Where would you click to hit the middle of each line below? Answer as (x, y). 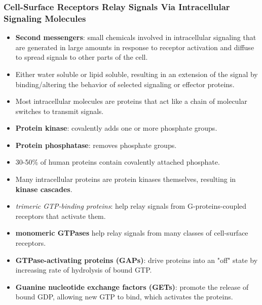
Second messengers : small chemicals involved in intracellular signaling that (136, 37)
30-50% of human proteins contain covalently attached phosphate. (118, 162)
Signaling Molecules (45, 18)
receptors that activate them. (61, 216)
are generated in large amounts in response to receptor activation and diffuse (135, 47)
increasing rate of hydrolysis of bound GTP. (84, 270)
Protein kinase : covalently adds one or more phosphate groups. (116, 128)
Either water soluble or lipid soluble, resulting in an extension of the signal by (137, 74)
